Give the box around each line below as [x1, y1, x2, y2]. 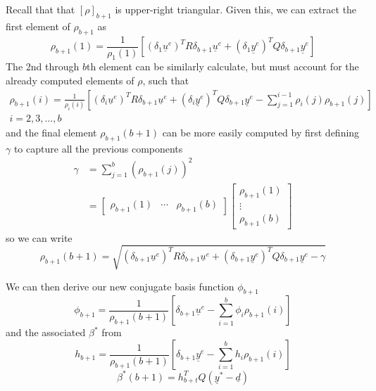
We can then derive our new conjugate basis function [6, 278, 234, 293]
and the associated [6, 325, 86, 340]
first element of [6, 18, 70, 33]
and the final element [6, 124, 97, 139]
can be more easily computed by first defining [162, 124, 360, 139]
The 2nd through [6, 59, 80, 74]
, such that [142, 73, 189, 88]
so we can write [6, 230, 73, 245]
